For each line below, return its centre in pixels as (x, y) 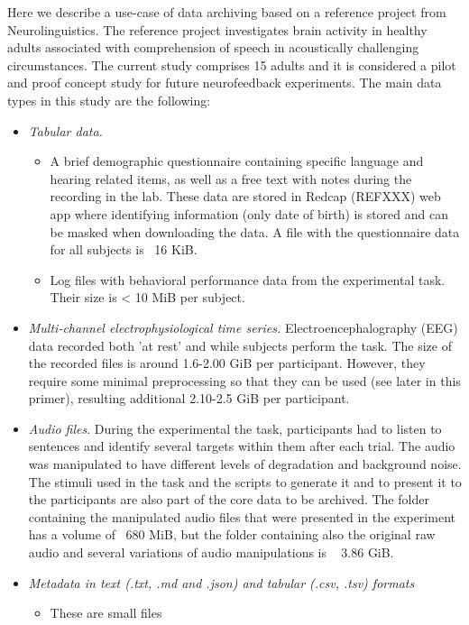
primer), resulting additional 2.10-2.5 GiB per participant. (189, 398)
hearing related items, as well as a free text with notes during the (231, 178)
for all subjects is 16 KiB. (124, 249)
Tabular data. (65, 130)
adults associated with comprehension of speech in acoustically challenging (213, 47)
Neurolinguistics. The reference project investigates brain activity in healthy (217, 29)
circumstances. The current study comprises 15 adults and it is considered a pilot (232, 64)
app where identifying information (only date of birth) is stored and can (249, 213)
